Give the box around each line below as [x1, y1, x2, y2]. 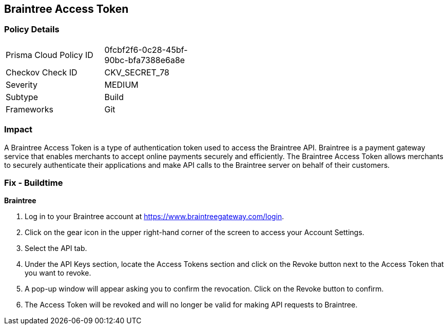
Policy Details [4, 24, 60, 35]
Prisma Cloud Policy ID [6, 49, 93, 60]
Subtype [6, 91, 38, 102]
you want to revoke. [25, 268, 91, 278]
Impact [4, 124, 33, 135]
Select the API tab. [25, 244, 87, 253]
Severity [6, 79, 37, 90]
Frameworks [6, 104, 53, 114]
